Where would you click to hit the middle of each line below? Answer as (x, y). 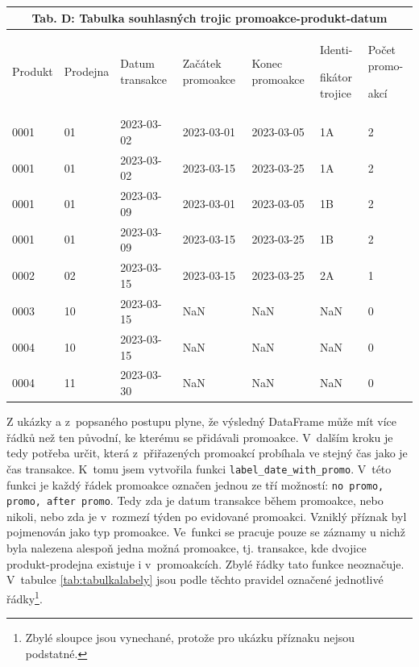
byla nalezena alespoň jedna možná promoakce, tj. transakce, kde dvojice (187, 548)
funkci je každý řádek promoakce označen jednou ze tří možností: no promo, (195, 484)
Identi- (336, 50)
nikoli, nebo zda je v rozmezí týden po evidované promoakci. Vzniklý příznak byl (207, 516)
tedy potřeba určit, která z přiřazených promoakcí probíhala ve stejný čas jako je (207, 453)
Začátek (202, 63)
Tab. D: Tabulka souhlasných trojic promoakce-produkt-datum (209, 17)
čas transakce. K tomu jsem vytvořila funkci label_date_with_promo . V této (199, 468)
